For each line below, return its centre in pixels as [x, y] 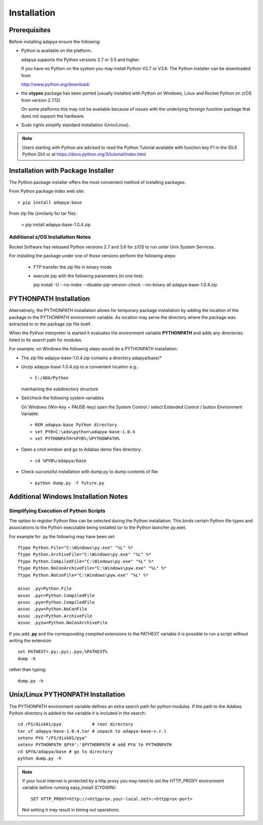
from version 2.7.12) [41, 100]
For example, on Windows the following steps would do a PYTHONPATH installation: [93, 349]
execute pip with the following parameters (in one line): [88, 276]
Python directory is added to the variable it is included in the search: [77, 713]
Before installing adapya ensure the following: [55, 42]
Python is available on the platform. [56, 51]
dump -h [27, 658]
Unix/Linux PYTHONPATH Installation [67, 694]
